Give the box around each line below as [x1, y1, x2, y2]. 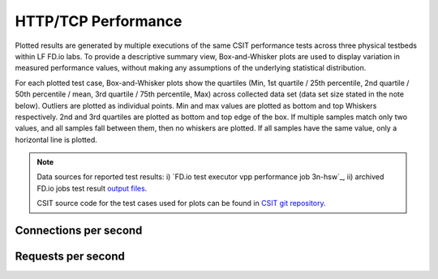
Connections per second [15, 224, 143, 238]
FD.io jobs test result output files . [36, 183, 148, 193]
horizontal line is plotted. [15, 135, 97, 144]
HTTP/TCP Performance [15, 12, 182, 30]
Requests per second [15, 250, 125, 264]
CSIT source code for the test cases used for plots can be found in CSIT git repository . [36, 199, 326, 208]
